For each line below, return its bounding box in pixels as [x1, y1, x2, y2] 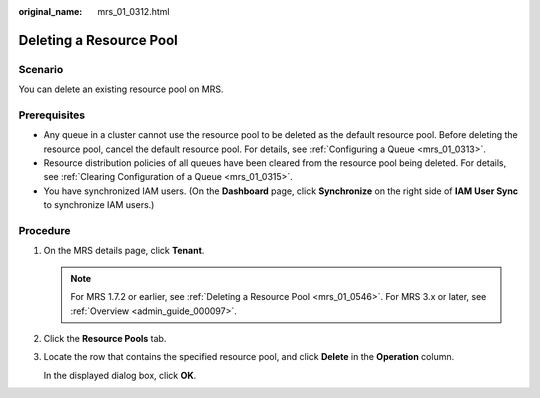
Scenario [18, 62, 64, 76]
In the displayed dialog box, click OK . [43, 369, 197, 381]
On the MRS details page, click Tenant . [43, 245, 205, 257]
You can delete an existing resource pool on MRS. [18, 83, 224, 95]
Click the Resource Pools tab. [43, 332, 167, 344]
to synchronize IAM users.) [43, 199, 155, 211]
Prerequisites [18, 108, 85, 122]
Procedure [18, 224, 71, 238]
